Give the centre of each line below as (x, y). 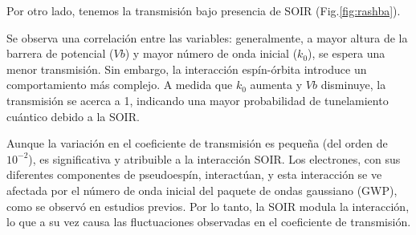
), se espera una (347, 53)
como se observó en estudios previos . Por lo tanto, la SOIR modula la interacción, (208, 206)
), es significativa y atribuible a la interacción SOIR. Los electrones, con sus (214, 158)
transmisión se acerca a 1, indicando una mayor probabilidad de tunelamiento (198, 100)
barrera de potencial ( (60, 53)
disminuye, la (353, 85)
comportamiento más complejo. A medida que (120, 85)
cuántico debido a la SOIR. (73, 116)
